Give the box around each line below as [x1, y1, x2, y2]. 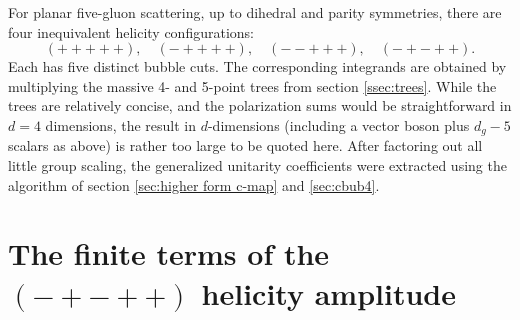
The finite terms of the [8, 233, 330, 274]
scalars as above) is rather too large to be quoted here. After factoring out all [8, 135, 483, 156]
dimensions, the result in [45, 114, 196, 135]
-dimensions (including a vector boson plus [207, 114, 470, 135]
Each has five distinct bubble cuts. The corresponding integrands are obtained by [8, 56, 507, 77]
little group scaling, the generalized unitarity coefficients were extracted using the [8, 155, 507, 176]
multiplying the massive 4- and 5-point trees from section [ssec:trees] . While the [8, 75, 497, 96]
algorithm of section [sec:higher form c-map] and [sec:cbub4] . [8, 174, 380, 195]
